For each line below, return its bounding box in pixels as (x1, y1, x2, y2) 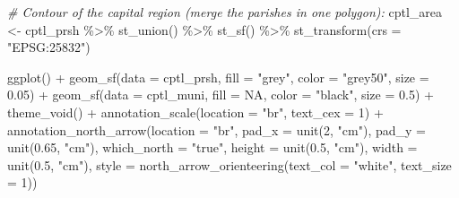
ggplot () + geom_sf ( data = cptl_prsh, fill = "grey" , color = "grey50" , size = (7, 67, 429, 86)
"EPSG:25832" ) (7, 38, 91, 56)
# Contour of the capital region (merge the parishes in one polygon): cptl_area (7, 3, 443, 21)
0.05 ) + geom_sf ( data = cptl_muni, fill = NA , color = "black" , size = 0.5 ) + (7, 85, 434, 104)
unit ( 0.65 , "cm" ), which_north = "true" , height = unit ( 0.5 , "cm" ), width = (7, 138, 418, 157)
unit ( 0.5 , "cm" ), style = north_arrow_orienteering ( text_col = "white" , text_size (7, 155, 452, 174)
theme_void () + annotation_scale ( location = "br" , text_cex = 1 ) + (7, 102, 384, 121)
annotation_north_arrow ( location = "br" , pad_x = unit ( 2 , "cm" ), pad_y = (7, 120, 426, 139)
